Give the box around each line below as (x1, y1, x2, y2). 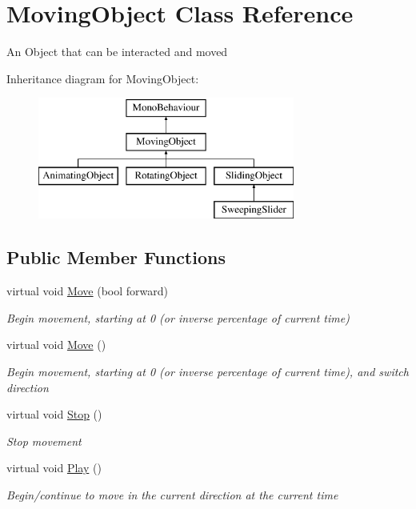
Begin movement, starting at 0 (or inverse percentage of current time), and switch (6, 363, 409, 380)
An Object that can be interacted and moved (6, 43, 228, 60)
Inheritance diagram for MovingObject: (6, 70, 199, 86)
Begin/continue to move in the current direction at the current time (6, 487, 338, 503)
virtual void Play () (6, 459, 102, 476)
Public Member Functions (6, 245, 226, 270)
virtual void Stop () (6, 406, 102, 423)
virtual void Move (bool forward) (6, 283, 169, 299)
